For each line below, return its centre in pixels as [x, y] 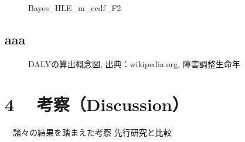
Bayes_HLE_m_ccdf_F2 [75, 8]
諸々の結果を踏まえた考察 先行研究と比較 [92, 132]
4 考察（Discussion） [97, 104]
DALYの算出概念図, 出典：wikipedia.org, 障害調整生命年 [134, 63]
